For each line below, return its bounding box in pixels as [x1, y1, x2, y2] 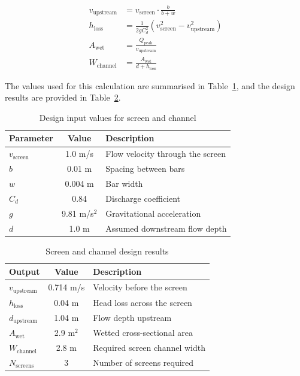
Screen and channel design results [46, 244, 169, 257]
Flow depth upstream [93, 311, 172, 324]
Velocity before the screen [93, 281, 187, 293]
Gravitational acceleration [105, 207, 201, 219]
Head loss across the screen [93, 296, 192, 308]
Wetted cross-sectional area [93, 326, 193, 339]
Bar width [105, 177, 143, 189]
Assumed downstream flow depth [105, 222, 227, 234]
